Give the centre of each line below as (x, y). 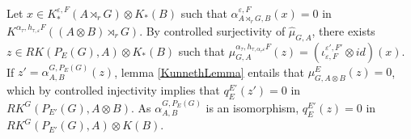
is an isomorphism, (252, 107)
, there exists (343, 30)
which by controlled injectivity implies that (113, 90)
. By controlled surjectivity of (212, 30)
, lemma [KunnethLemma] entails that (209, 72)
